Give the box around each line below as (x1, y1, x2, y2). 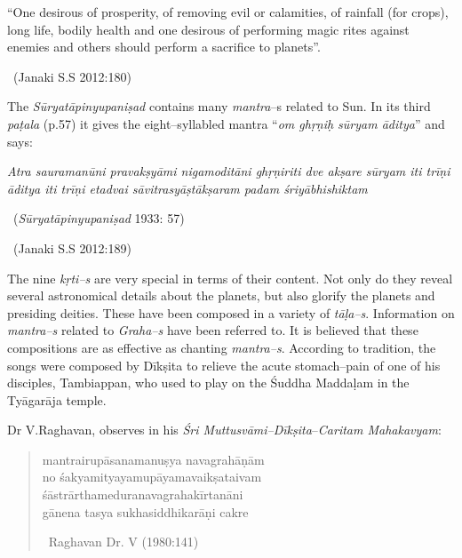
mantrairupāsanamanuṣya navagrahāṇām (42, 450, 265, 468)
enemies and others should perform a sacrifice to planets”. (7, 37, 321, 56)
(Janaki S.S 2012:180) (12, 67, 131, 85)
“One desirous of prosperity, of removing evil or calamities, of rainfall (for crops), (7, 3, 449, 20)
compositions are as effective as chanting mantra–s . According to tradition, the (7, 338, 436, 356)
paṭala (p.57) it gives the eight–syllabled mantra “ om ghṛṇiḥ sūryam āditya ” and (7, 114, 445, 132)
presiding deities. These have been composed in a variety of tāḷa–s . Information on (7, 303, 455, 322)
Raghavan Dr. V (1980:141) (48, 532, 199, 551)
